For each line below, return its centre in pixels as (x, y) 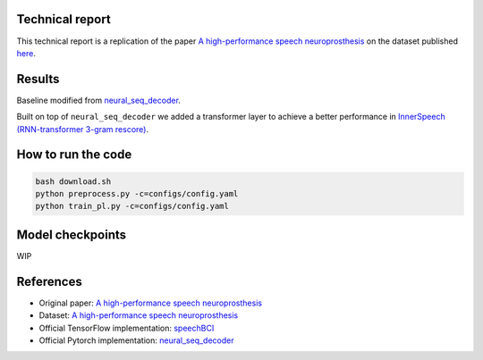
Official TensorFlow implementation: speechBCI (127, 328)
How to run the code (74, 155)
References (49, 281)
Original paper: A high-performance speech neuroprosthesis (151, 303)
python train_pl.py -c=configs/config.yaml (132, 206)
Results (38, 79)
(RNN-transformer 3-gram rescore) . (83, 129)
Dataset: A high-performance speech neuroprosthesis (139, 315)
